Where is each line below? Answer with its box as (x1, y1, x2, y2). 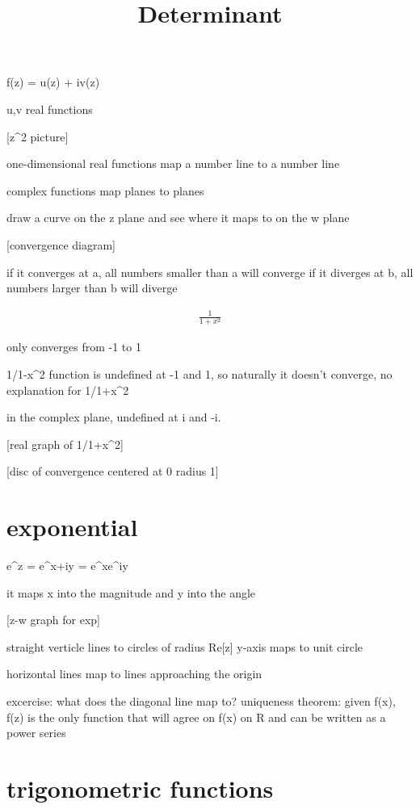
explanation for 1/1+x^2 (6, 381, 129, 398)
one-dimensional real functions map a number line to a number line (6, 155, 340, 172)
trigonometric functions (6, 772, 274, 805)
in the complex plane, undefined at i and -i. (6, 409, 221, 425)
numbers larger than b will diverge (6, 279, 178, 296)
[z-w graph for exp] (6, 611, 100, 628)
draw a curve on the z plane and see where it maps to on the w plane (6, 209, 350, 226)
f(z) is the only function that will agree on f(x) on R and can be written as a (6, 708, 386, 725)
